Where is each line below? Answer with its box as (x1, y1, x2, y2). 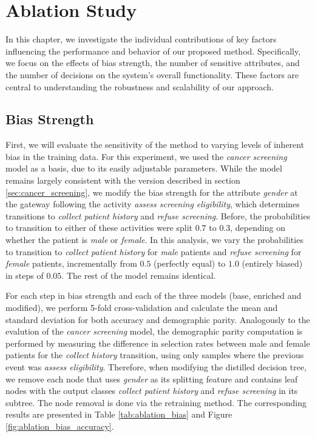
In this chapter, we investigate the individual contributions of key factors (5, 33, 277, 45)
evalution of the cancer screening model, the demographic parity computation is (5, 325, 303, 338)
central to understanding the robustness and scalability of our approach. (5, 80, 274, 93)
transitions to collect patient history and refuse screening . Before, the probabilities (5, 209, 311, 222)
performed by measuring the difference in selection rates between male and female (5, 336, 310, 349)
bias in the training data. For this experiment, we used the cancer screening (5, 150, 287, 162)
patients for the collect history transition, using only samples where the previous (5, 349, 304, 361)
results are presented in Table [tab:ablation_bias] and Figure (5, 408, 232, 421)
